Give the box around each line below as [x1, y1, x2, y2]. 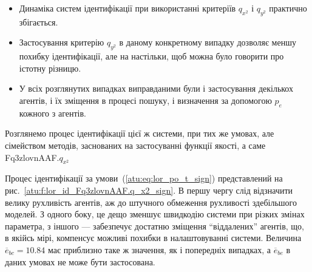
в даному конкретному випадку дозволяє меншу [119, 36, 296, 49]
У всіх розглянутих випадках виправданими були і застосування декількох [19, 82, 294, 95]
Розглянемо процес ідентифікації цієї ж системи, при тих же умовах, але [5, 127, 274, 140]
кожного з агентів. [19, 106, 86, 119]
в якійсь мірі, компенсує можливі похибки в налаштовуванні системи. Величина [5, 231, 302, 244]
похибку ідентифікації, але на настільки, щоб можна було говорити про [19, 50, 284, 63]
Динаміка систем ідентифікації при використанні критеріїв [19, 2, 236, 14]
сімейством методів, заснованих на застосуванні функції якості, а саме [5, 138, 266, 151]
